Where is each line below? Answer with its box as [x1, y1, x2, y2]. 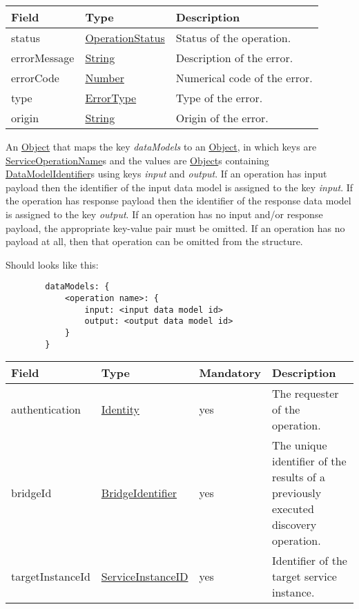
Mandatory [199, 365, 261, 381]
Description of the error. [175, 50, 293, 66]
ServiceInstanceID [101, 568, 188, 585]
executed [271, 501, 314, 517]
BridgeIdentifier [101, 485, 177, 501]
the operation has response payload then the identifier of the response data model [6, 193, 351, 208]
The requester [271, 385, 339, 402]
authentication [11, 401, 81, 418]
